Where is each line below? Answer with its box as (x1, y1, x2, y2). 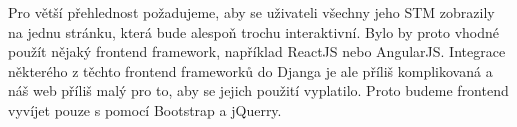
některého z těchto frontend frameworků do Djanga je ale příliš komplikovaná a (8, 60, 493, 81)
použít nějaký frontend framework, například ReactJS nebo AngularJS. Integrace (8, 41, 506, 62)
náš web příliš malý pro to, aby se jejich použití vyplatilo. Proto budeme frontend (8, 80, 509, 101)
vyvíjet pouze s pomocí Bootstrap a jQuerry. (8, 99, 282, 120)
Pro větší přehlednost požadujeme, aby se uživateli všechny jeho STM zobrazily (8, 2, 495, 22)
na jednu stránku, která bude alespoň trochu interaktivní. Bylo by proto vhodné (8, 21, 500, 42)
